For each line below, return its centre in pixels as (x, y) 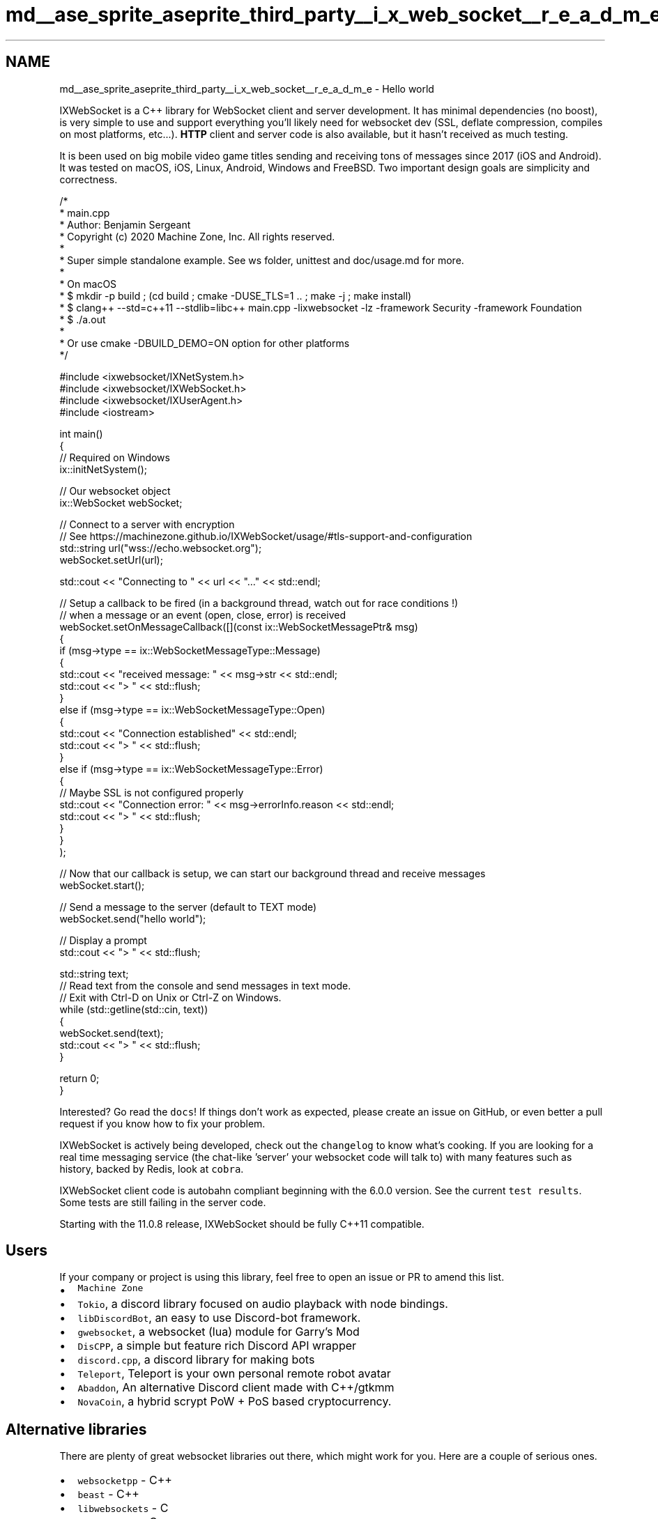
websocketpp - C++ (125, 1480)
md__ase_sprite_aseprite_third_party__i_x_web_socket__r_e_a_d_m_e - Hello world (247, 88)
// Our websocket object (115, 491)
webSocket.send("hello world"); (133, 918)
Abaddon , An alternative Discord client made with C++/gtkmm (236, 1388)
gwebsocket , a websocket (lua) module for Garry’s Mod (219, 1332)
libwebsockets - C (123, 1508)
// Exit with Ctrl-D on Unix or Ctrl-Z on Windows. (170, 997)
